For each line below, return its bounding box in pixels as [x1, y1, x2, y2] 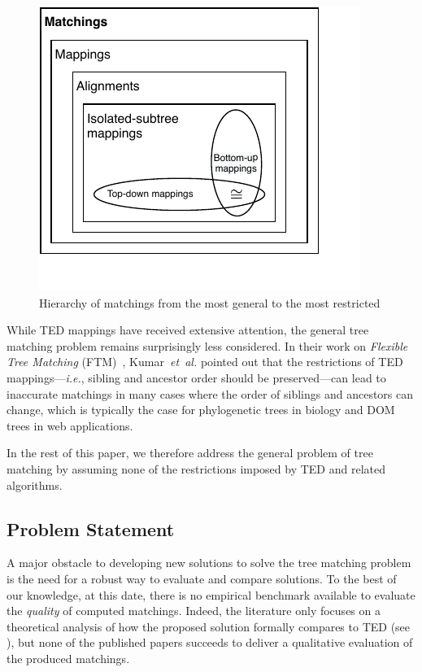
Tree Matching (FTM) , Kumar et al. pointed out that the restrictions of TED [7, 353, 403, 370]
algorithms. [7, 476, 63, 493]
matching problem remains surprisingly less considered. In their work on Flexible [7, 337, 408, 354]
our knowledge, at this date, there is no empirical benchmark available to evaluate [7, 586, 415, 603]
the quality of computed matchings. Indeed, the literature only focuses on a [7, 602, 381, 619]
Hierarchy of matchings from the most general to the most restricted [39, 294, 381, 311]
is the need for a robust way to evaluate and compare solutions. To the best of [7, 569, 397, 587]
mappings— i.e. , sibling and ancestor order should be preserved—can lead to [7, 369, 386, 386]
